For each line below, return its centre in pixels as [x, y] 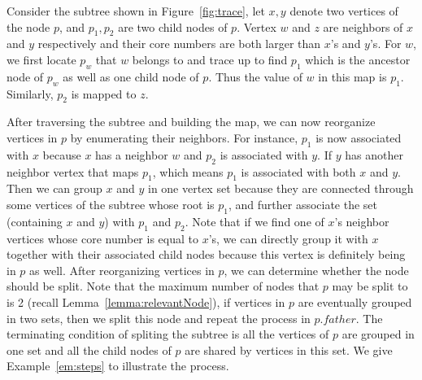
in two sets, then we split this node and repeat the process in [159, 318]
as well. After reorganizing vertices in [122, 270]
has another [374, 154]
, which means [188, 171]
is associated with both [298, 171]
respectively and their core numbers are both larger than [179, 44]
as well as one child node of [131, 76]
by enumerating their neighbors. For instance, [184, 137]
